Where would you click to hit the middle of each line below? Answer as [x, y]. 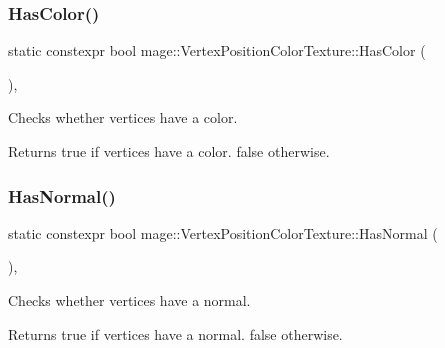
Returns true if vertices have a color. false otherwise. [169, 151]
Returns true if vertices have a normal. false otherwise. [175, 333]
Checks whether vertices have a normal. [129, 300]
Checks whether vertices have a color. [123, 117]
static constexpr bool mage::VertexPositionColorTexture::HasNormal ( [223, 232]
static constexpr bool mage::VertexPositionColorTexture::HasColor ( [217, 50]
